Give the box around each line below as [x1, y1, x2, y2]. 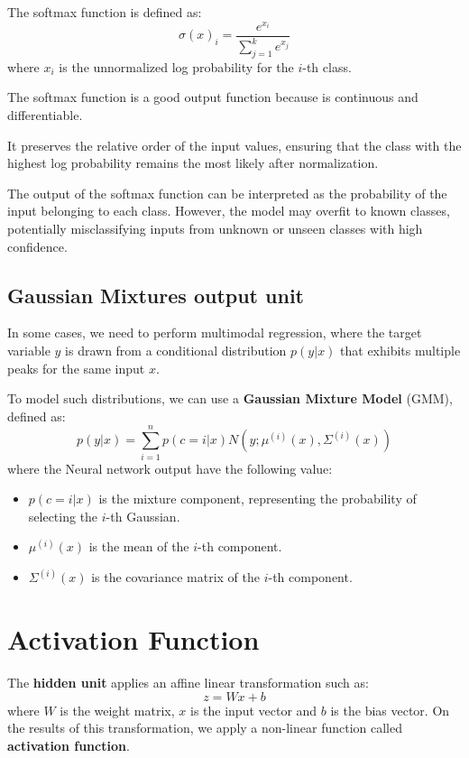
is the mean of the [88, 537, 189, 556]
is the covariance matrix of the [91, 568, 260, 587]
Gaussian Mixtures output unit [7, 281, 304, 309]
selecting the [28, 506, 98, 525]
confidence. [7, 236, 68, 255]
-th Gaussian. [106, 506, 180, 525]
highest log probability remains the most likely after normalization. [7, 153, 379, 172]
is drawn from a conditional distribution [65, 341, 287, 360]
